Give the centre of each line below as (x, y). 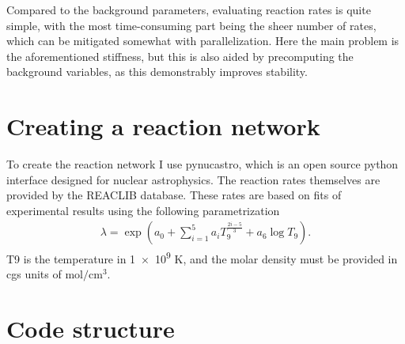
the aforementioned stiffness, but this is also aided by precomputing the (180, 56)
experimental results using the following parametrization (143, 210)
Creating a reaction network (163, 126)
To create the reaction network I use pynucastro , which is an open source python (202, 164)
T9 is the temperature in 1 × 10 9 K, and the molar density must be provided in (202, 257)
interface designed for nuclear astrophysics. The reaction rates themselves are (193, 179)
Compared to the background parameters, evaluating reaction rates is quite (189, 9)
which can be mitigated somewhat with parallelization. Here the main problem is (203, 41)
